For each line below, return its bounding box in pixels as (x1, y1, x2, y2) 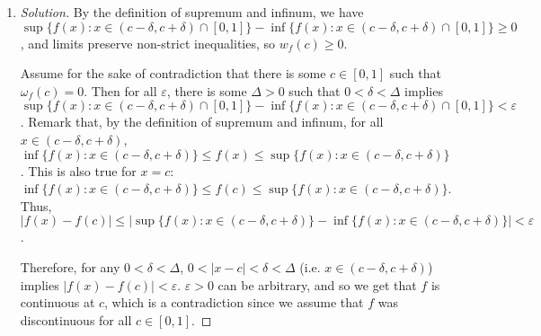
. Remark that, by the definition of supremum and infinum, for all (20, 112, 384, 131)
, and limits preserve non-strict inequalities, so (20, 33, 276, 52)
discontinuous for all (20, 310, 132, 329)
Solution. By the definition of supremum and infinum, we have (20, 3, 364, 21)
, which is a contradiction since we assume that (104, 293, 364, 312)
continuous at (20, 293, 95, 312)
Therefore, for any (20, 257, 120, 276)
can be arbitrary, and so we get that (217, 275, 417, 294)
